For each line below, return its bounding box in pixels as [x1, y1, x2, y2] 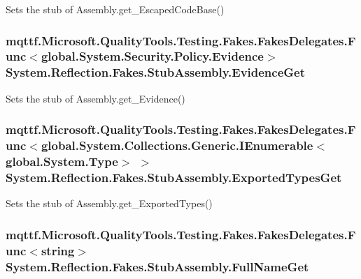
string [41, 241, 75, 259]
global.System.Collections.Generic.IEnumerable [41, 137, 313, 154]
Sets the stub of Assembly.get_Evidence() [6, 91, 185, 105]
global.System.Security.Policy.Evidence [41, 47, 264, 65]
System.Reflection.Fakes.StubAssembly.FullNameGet [6, 257, 309, 275]
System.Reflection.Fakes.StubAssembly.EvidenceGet [6, 63, 306, 81]
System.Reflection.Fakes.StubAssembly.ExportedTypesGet [6, 168, 342, 186]
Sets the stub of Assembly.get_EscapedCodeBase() [6, 2, 225, 16]
